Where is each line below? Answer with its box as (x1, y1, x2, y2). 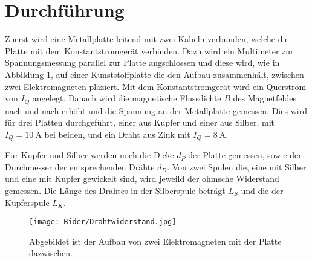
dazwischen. (29, 246, 73, 259)
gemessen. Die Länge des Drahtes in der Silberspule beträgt (5, 184, 226, 196)
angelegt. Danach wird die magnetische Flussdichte (32, 92, 221, 105)
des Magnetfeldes (233, 92, 296, 105)
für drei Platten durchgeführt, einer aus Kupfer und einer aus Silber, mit (5, 116, 275, 129)
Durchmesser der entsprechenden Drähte (5, 160, 155, 173)
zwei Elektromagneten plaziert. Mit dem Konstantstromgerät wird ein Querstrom (5, 80, 307, 92)
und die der (241, 184, 284, 196)
